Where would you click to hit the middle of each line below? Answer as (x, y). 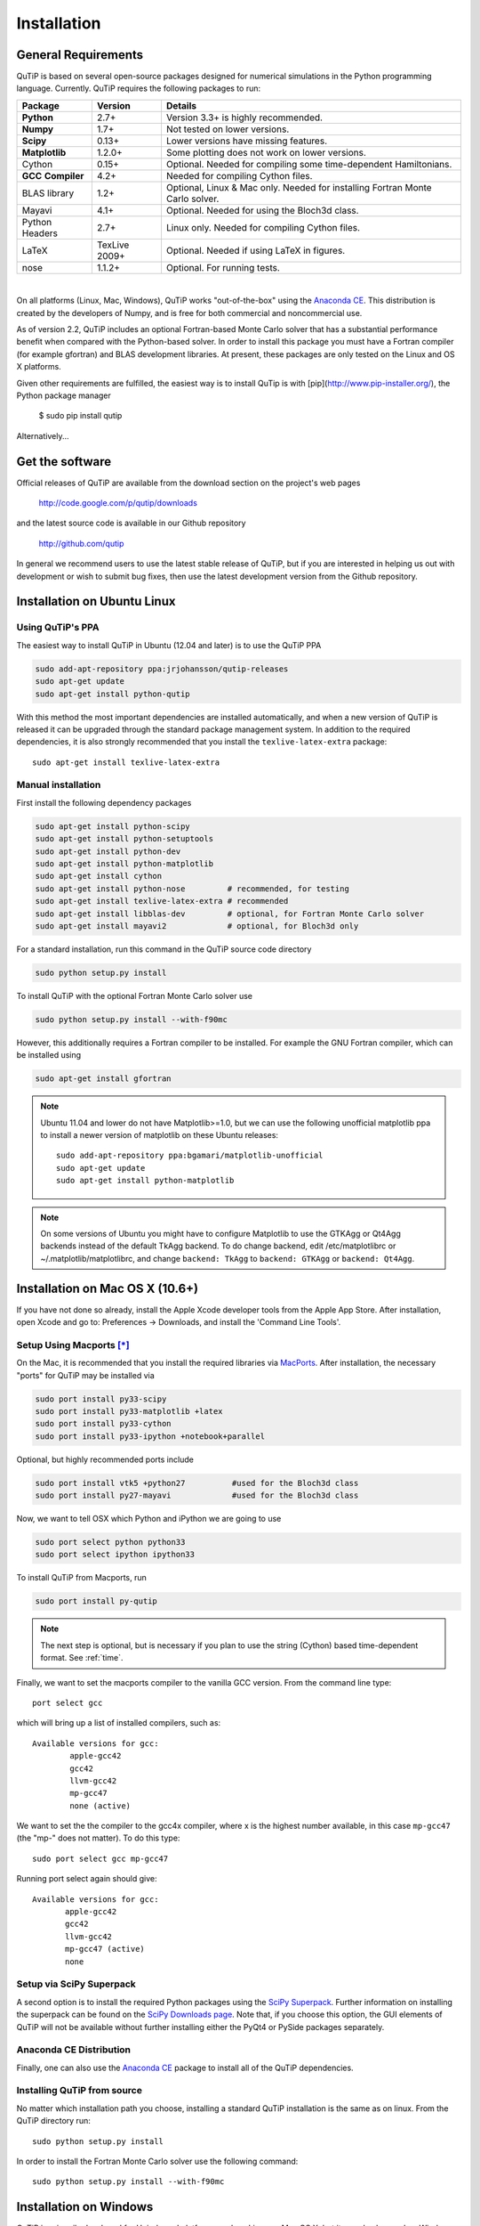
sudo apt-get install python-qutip (112, 694)
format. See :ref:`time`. (82, 1658)
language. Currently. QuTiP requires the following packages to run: (139, 88)
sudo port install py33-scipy (101, 1399)
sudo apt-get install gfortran (104, 1079)
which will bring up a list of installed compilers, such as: (119, 1723)
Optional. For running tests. (223, 267)
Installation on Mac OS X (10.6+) (108, 1288)
